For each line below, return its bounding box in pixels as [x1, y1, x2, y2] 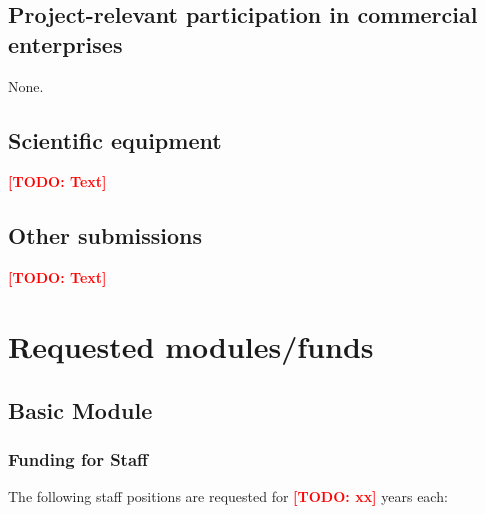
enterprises [8, 28, 123, 59]
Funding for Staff [8, 446, 149, 471]
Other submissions [8, 220, 202, 251]
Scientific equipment [8, 124, 222, 155]
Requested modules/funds [8, 325, 374, 366]
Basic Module [8, 394, 153, 425]
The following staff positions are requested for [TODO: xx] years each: [8, 486, 448, 507]
